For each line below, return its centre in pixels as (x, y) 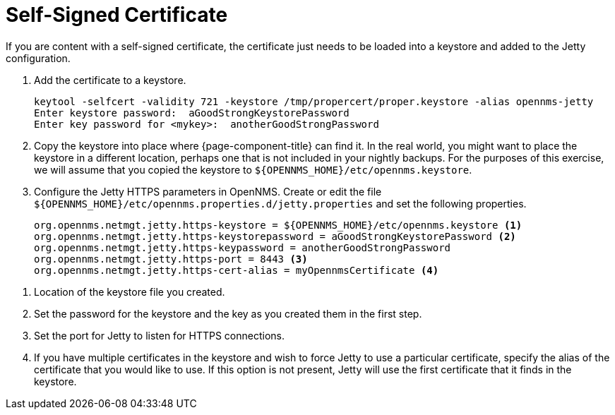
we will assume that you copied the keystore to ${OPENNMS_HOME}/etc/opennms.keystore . (253, 169)
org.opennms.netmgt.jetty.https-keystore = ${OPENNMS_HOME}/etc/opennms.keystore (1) (278, 225)
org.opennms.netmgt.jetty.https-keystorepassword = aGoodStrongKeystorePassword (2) (275, 236)
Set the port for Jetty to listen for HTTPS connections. (159, 335)
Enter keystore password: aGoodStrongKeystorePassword (192, 113)
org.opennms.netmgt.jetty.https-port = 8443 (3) (171, 259)
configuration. (38, 58)
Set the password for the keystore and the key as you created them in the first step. (228, 313)
